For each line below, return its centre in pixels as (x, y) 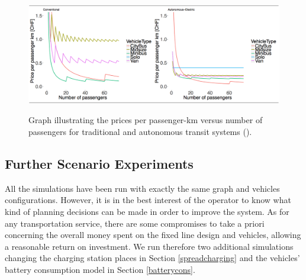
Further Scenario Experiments (99, 164)
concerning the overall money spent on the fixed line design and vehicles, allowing (153, 235)
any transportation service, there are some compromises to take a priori (135, 223)
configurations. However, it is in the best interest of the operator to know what (148, 200)
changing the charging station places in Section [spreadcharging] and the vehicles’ (152, 258)
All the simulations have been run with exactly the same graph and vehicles (142, 188)
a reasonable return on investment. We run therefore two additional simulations (149, 246)
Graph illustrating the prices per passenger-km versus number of (146, 120)
